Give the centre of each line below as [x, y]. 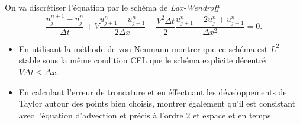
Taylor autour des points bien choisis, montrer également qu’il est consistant [157, 103]
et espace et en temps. [233, 115]
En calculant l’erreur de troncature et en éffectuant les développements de [153, 92]
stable [29, 60]
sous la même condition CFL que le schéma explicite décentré [154, 60]
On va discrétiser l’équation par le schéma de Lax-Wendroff [112, 7]
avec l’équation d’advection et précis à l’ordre [101, 115]
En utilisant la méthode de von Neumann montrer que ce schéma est [143, 48]
